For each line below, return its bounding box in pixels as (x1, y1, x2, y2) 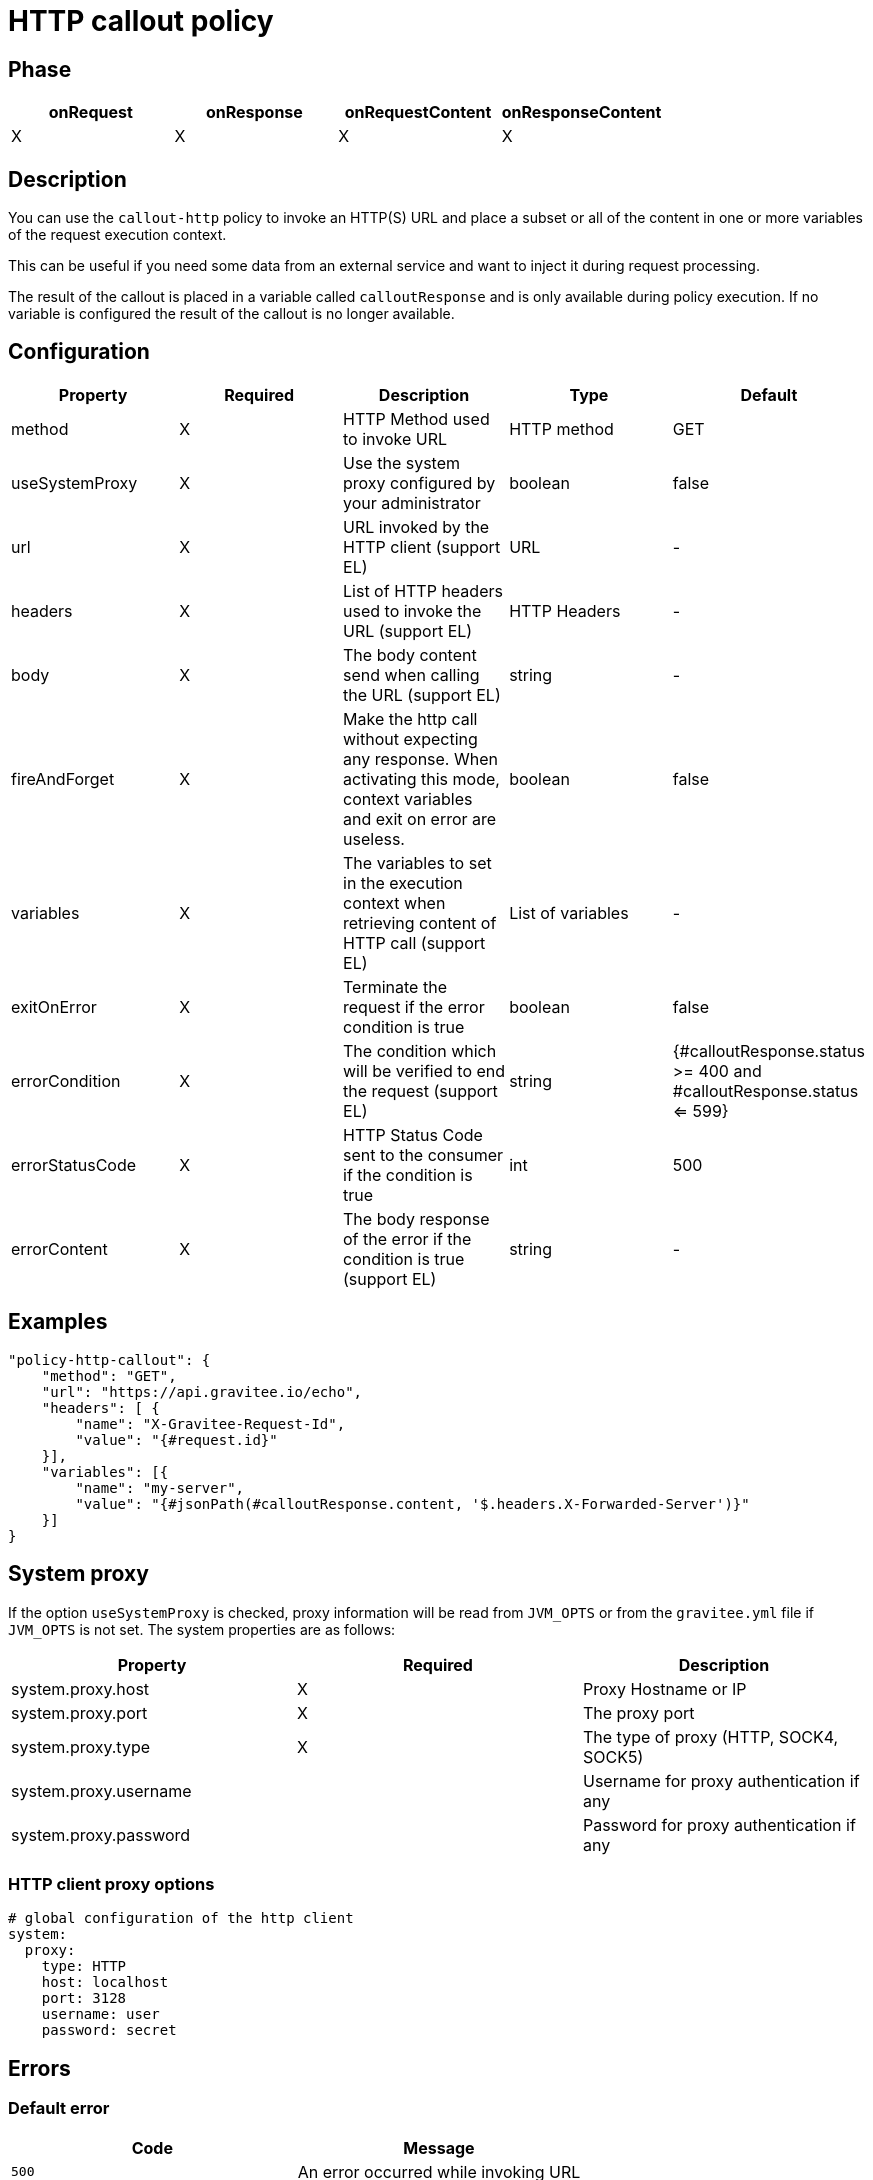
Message (403, 2137, 475, 2158)
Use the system (343, 452, 461, 473)
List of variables (509, 902, 629, 923)
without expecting (343, 728, 478, 749)
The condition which (343, 1040, 497, 1061)
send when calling (343, 664, 480, 685)
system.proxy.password (11, 1824, 191, 1845)
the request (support (343, 1080, 498, 1101)
